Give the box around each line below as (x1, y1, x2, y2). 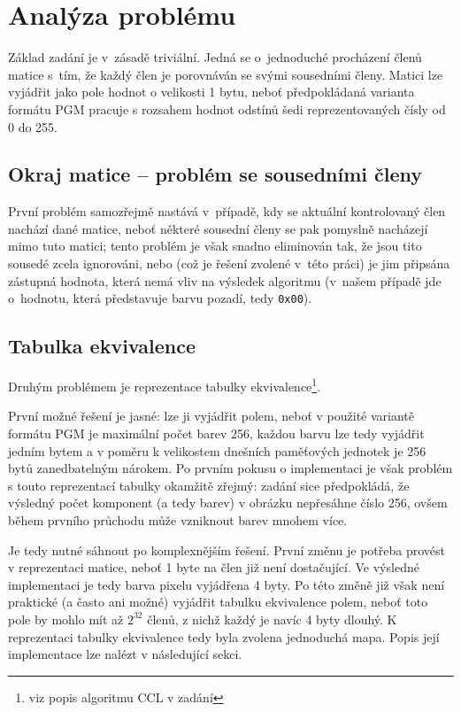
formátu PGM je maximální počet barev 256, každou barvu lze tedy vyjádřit (8, 423, 425, 442)
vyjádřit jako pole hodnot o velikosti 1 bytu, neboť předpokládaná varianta (8, 82, 415, 101)
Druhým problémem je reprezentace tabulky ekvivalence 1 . (8, 375, 321, 395)
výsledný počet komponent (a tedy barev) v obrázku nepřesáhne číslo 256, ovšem (8, 493, 448, 512)
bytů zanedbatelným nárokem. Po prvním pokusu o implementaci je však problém (8, 459, 453, 477)
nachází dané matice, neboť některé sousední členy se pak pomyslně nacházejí (8, 219, 428, 237)
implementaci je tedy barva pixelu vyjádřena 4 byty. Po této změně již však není (8, 575, 445, 593)
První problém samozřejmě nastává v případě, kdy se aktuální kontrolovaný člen (8, 202, 446, 221)
